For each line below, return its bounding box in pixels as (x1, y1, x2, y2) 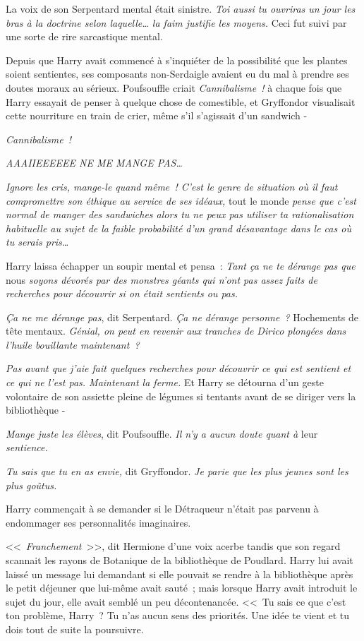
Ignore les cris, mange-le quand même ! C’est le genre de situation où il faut (6, 179, 338, 193)
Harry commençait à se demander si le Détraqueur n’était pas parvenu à (6, 501, 319, 516)
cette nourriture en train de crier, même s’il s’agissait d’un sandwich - (6, 108, 308, 123)
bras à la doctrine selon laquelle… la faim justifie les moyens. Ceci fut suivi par (6, 15, 347, 30)
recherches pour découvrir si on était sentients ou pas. (6, 286, 238, 301)
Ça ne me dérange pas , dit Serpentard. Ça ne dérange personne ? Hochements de (6, 309, 358, 324)
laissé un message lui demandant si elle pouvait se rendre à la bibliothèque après (6, 566, 353, 581)
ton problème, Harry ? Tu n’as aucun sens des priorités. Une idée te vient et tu (6, 608, 350, 623)
